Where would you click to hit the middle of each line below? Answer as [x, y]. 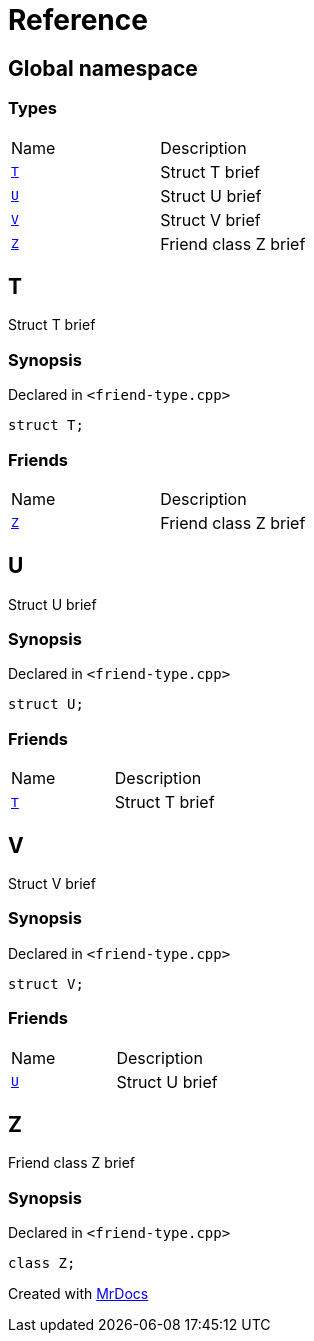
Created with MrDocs [78, 1294]
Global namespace [103, 68]
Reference [78, 20]
